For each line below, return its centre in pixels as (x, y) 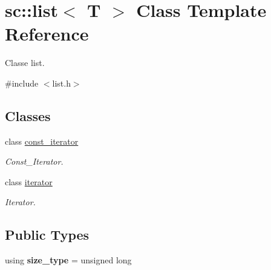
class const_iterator (42, 141)
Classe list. (25, 63)
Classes (28, 115)
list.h (61, 83)
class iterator (29, 181)
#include (22, 83)
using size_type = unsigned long (68, 260)
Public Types (47, 235)
